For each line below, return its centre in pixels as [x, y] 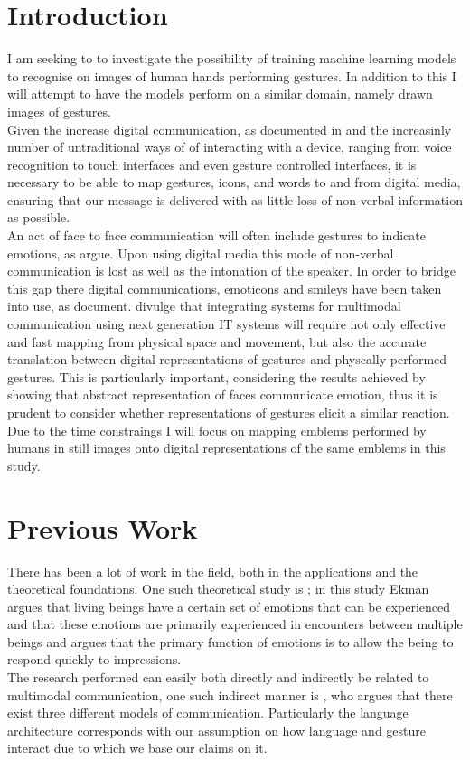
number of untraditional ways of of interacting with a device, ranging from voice [230, 147]
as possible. [39, 217]
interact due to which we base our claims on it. [137, 748]
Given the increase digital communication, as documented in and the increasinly [230, 129]
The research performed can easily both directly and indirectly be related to [218, 677]
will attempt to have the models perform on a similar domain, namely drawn [220, 94]
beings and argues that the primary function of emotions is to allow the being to [230, 641]
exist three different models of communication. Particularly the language [208, 713]
